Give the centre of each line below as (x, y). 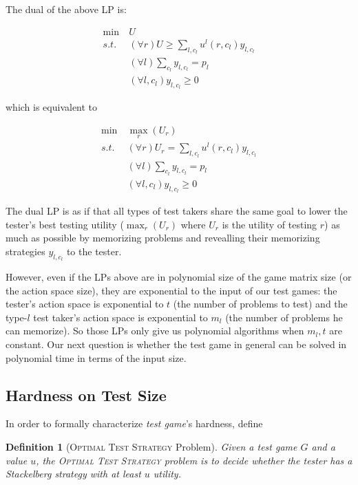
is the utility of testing (270, 224)
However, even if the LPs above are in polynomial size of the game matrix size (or (179, 277)
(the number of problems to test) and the (260, 304)
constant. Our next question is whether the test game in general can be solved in (176, 344)
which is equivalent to (52, 107)
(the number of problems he (284, 317)
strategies (25, 251)
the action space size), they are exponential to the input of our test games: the (171, 290)
